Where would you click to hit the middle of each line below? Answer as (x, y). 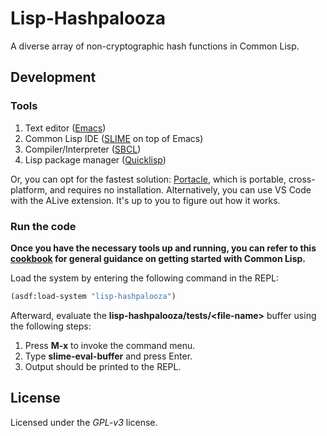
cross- (302, 179)
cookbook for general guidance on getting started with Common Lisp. (158, 258)
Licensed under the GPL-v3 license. (84, 422)
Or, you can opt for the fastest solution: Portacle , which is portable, (148, 179)
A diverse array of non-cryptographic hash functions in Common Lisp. (155, 46)
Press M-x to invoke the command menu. (110, 345)
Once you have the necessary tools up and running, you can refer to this (163, 248)
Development (53, 77)
